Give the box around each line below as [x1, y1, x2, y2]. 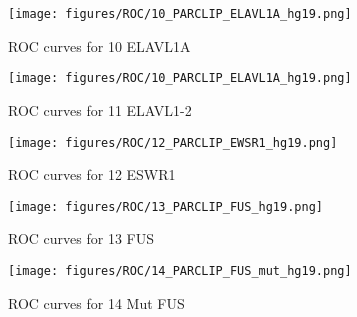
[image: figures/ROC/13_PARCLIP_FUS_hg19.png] [8, 199, 323, 214]
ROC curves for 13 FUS [8, 228, 154, 249]
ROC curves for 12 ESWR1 [8, 164, 176, 185]
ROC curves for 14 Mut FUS [8, 292, 185, 313]
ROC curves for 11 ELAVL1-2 [8, 99, 192, 120]
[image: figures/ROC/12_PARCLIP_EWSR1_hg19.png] [8, 135, 338, 150]
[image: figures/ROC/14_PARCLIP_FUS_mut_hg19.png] [8, 264, 352, 278]
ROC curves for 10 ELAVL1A [8, 35, 191, 56]
